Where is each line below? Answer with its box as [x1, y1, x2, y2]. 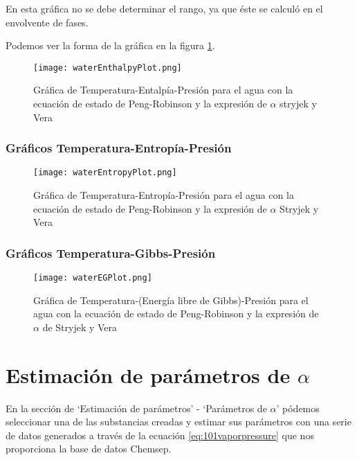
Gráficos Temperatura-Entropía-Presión [6, 139, 232, 157]
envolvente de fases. [6, 15, 89, 29]
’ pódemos [276, 400, 320, 415]
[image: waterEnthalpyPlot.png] [33, 62, 182, 73]
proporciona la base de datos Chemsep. [6, 441, 172, 456]
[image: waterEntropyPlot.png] [33, 168, 177, 178]
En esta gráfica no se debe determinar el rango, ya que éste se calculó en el [6, 1, 323, 15]
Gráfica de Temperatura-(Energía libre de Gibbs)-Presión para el [33, 292, 309, 307]
